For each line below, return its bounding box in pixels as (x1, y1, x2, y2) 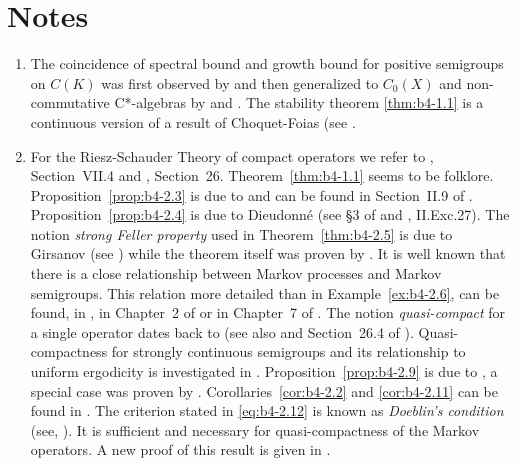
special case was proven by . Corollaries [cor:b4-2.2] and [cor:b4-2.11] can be (30, 380, 498, 401)
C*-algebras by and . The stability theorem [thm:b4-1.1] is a (114, 92, 484, 113)
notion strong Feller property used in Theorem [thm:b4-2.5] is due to (30, 223, 453, 244)
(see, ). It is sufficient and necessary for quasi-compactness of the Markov (30, 419, 480, 440)
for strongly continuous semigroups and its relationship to (111, 341, 466, 362)
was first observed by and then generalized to (101, 72, 379, 93)
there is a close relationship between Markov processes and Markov (30, 263, 442, 284)
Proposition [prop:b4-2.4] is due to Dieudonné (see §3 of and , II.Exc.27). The (30, 204, 510, 225)
